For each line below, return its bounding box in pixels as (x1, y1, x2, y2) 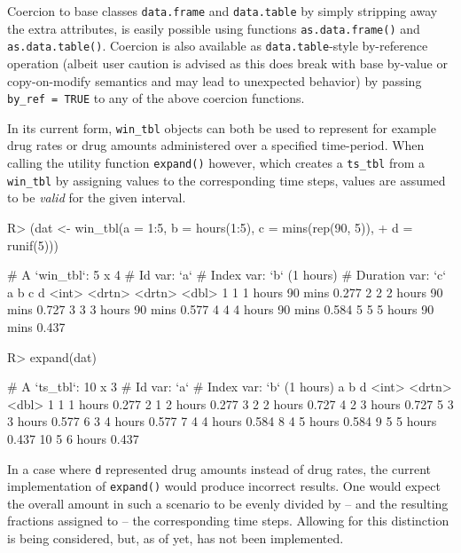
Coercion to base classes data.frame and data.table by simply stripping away (7, 2, 438, 20)
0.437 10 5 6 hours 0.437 (7, 429, 139, 447)
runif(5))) (7, 235, 59, 254)
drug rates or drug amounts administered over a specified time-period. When (7, 136, 425, 154)
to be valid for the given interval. (7, 188, 186, 207)
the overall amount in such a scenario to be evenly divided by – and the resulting (7, 494, 449, 512)
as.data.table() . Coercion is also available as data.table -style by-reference (7, 36, 428, 55)
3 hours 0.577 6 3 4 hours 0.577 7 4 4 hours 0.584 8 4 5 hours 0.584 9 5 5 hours (7, 412, 437, 431)
